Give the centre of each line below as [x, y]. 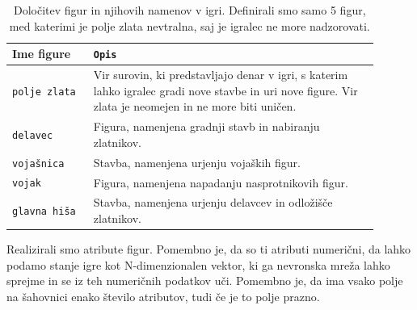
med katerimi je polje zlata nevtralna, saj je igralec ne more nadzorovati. [190, 25]
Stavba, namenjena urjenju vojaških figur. [197, 162]
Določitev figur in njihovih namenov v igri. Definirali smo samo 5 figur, [190, 10]
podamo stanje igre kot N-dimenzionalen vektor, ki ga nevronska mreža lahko [198, 264]
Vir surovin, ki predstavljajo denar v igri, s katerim [221, 75]
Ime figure [42, 54]
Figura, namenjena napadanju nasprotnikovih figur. [221, 182]
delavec [33, 135]
